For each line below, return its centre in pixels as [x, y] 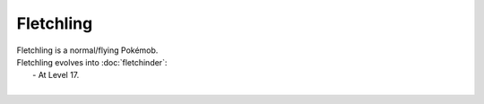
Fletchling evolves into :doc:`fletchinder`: [92, 62]
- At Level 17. [56, 75]
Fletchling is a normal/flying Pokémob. [87, 50]
